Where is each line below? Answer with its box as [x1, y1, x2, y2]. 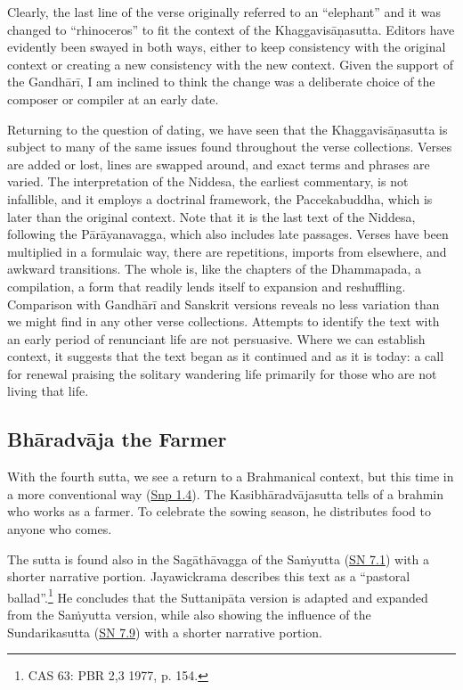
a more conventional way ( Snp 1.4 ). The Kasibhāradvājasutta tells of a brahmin [7, 484, 444, 503]
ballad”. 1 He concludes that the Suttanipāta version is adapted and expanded [7, 585, 428, 606]
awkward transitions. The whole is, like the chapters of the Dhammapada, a [7, 259, 421, 278]
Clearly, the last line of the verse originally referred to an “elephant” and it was [7, 3, 441, 21]
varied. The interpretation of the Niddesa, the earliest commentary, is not [7, 172, 409, 191]
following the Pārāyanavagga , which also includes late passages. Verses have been [7, 225, 449, 243]
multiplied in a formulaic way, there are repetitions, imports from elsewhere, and [7, 242, 447, 260]
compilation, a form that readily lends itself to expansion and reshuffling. [7, 276, 406, 295]
